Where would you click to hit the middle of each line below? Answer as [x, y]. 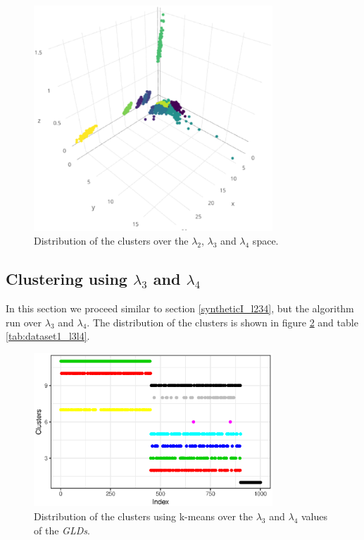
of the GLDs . [62, 530]
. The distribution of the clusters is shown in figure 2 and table [222, 322]
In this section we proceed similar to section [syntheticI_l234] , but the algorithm [180, 308]
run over [24, 322]
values [314, 516]
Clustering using [67, 279]
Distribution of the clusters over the [111, 241]
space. [265, 241]
